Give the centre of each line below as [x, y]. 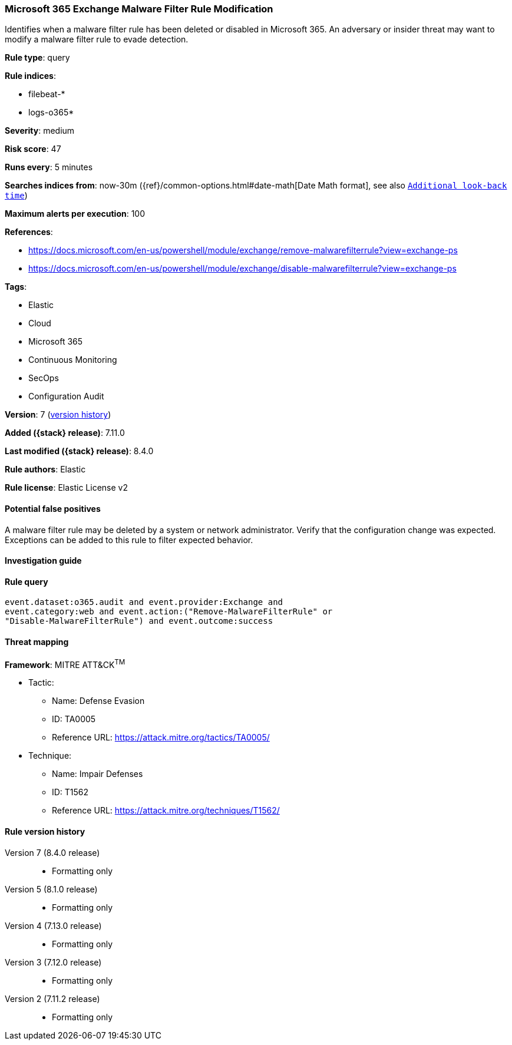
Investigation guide [43, 561]
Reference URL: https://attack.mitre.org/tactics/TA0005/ [161, 738]
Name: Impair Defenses [98, 774]
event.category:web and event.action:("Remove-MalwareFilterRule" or [169, 612]
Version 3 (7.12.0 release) [53, 962]
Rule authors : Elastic [45, 469]
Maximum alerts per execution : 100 [75, 214]
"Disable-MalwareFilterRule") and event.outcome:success [139, 621]
